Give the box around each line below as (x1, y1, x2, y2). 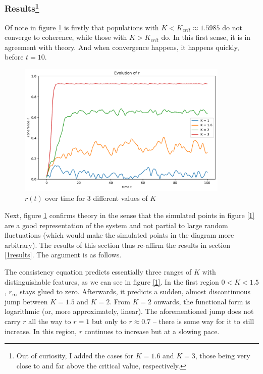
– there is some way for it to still (152, 316, 254, 327)
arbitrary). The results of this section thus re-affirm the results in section (5, 239, 230, 250)
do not (222, 22, 242, 32)
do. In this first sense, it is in (161, 32, 251, 42)
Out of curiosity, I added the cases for (16, 350, 134, 361)
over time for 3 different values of (45, 193, 148, 203)
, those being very (195, 350, 250, 361)
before (5, 51, 24, 62)
